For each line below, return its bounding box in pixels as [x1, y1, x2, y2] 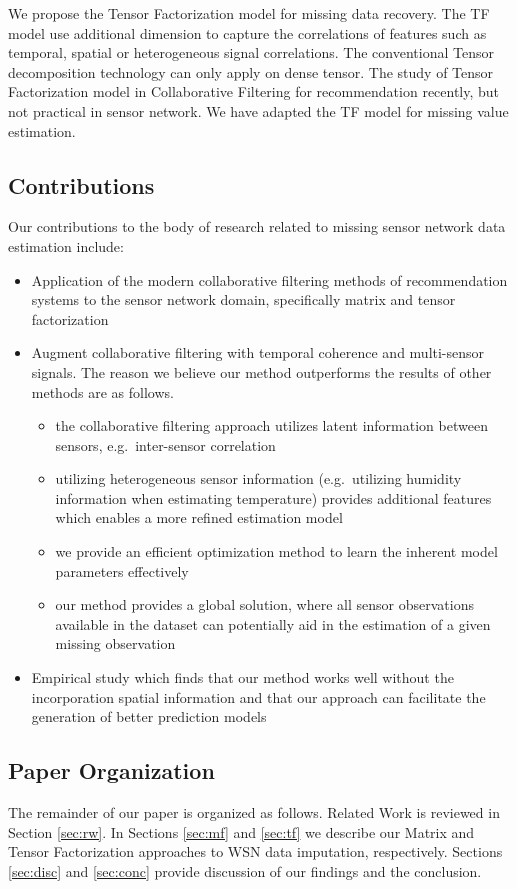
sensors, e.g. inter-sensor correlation [55, 434, 276, 455]
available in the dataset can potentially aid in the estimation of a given [55, 613, 491, 634]
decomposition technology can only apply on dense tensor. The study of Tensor [8, 61, 494, 82]
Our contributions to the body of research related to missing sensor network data [8, 216, 506, 237]
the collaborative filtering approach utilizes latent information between [55, 415, 488, 436]
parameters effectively [55, 560, 189, 581]
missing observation [55, 633, 176, 654]
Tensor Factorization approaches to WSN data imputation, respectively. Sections [8, 841, 503, 862]
